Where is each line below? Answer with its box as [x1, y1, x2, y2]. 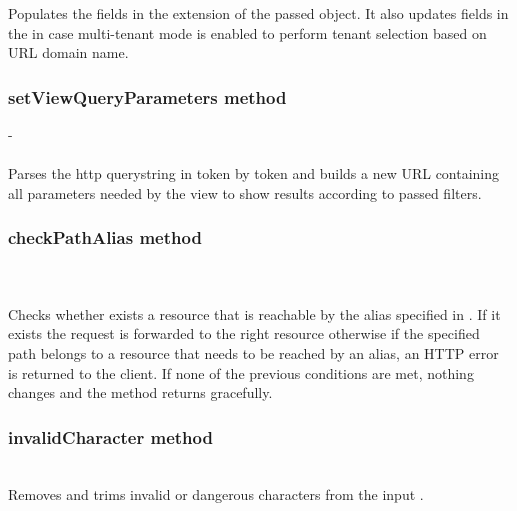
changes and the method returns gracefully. [8, 382, 273, 403]
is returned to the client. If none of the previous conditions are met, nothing [8, 362, 474, 383]
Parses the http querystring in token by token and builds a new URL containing [8, 163, 500, 184]
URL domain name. [8, 42, 129, 63]
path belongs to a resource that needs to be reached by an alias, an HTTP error [8, 342, 499, 363]
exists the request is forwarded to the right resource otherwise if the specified [8, 323, 480, 344]
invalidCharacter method [8, 424, 213, 449]
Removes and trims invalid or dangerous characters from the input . [8, 483, 424, 504]
